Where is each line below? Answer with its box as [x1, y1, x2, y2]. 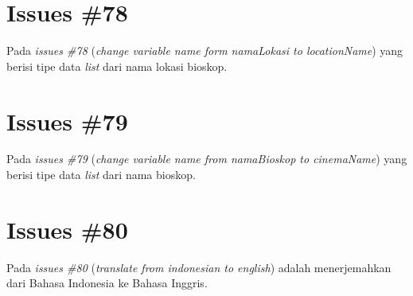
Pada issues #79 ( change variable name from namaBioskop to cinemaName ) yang [6, 150, 407, 167]
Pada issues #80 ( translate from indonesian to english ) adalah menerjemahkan [6, 259, 392, 275]
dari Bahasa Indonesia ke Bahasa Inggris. [6, 275, 208, 291]
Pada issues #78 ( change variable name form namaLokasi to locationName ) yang [6, 42, 403, 59]
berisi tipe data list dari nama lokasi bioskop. [6, 57, 228, 74]
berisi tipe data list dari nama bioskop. [6, 166, 196, 183]
